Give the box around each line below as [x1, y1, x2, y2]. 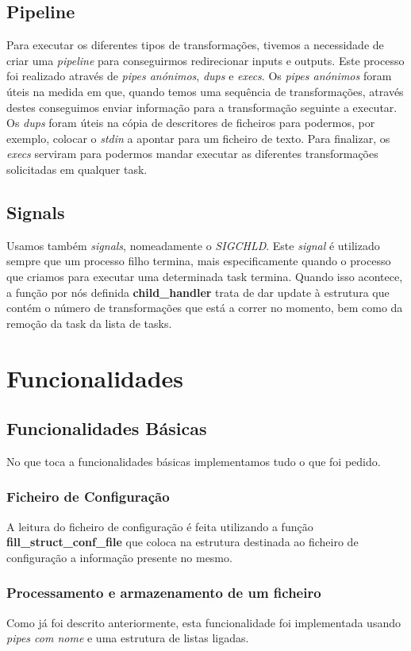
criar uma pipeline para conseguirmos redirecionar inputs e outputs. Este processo [6, 52, 405, 68]
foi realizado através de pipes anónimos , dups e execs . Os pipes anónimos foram [6, 67, 392, 84]
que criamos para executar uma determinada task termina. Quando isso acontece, [6, 268, 403, 284]
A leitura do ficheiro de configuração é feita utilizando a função [6, 518, 313, 534]
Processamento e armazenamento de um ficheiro [6, 583, 321, 603]
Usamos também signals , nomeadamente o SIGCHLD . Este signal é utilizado [6, 237, 380, 253]
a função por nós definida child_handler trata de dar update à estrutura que [6, 283, 390, 300]
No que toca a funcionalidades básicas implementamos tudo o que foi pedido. [6, 453, 381, 469]
